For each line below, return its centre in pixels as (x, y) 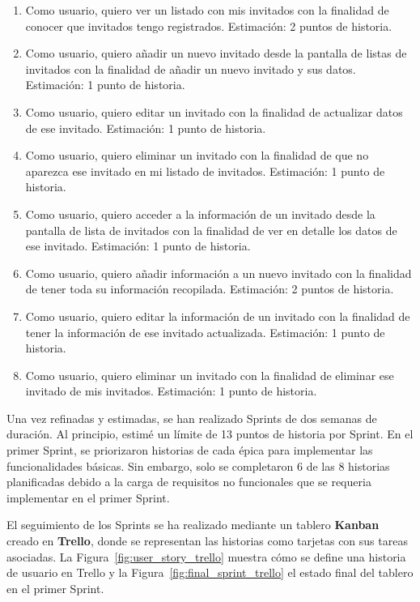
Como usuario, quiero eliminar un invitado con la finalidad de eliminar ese (210, 375)
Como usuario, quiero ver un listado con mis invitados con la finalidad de (207, 10)
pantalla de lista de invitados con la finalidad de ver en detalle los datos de (211, 230)
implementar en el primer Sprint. (88, 497)
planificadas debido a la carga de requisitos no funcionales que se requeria (189, 482)
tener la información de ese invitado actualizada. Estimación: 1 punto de (205, 332)
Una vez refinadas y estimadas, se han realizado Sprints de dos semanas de (192, 418)
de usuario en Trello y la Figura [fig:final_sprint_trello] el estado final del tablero (210, 572)
